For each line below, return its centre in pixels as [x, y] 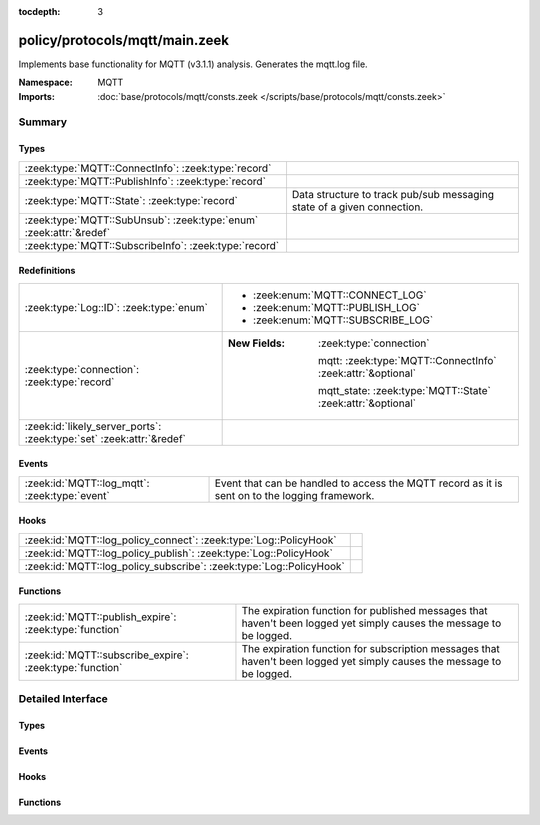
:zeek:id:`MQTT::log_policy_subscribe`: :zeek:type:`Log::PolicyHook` [184, 566]
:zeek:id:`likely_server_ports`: [93, 426]
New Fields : [256, 343]
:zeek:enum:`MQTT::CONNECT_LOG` [340, 295]
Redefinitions [47, 271]
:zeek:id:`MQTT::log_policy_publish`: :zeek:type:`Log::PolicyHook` [179, 553]
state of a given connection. [357, 207]
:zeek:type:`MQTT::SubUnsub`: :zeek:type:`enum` [141, 220]
